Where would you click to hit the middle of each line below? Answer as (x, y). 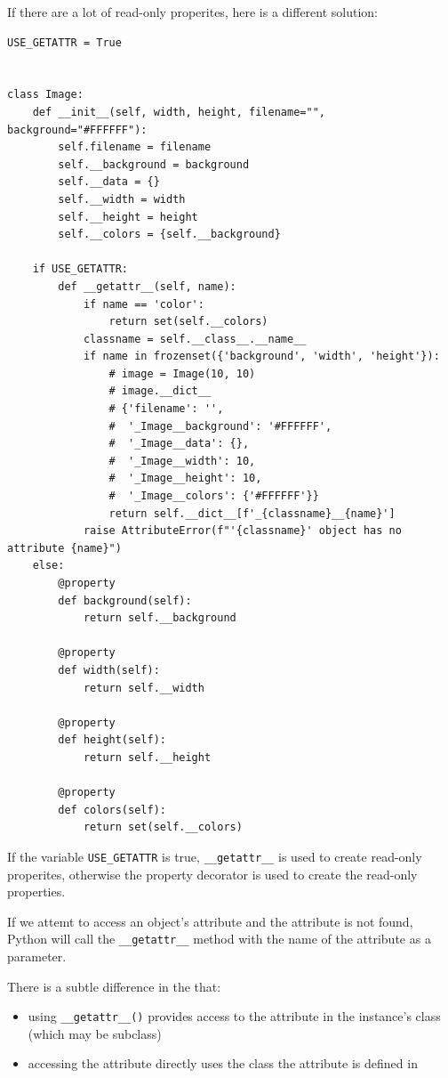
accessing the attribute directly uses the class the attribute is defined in (223, 1063)
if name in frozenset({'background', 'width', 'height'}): (261, 357)
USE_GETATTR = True (64, 42)
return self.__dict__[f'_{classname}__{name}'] (252, 513)
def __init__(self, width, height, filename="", (179, 112)
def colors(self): (112, 810)
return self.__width (144, 688)
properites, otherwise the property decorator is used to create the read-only (212, 874)
